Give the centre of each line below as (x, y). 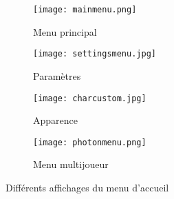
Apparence (55, 120)
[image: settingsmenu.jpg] (95, 54)
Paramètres (57, 75)
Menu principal (65, 31)
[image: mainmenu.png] (85, 10)
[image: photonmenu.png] (90, 142)
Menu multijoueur (71, 164)
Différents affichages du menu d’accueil (87, 187)
